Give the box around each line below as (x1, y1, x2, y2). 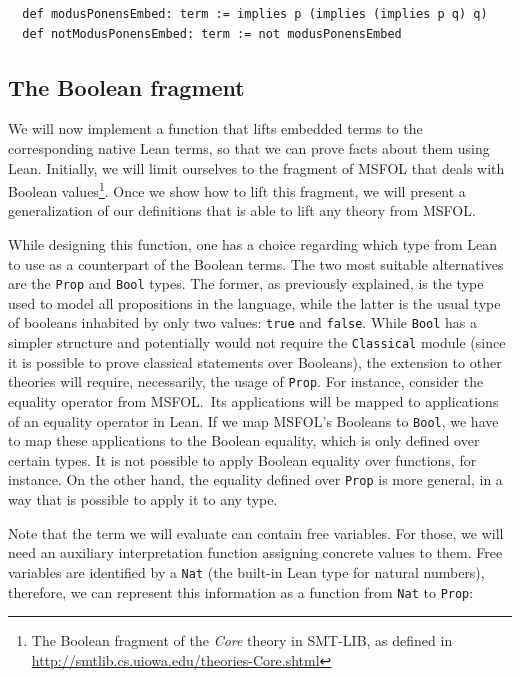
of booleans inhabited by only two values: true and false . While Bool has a (8, 312, 478, 333)
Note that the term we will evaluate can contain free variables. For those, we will (8, 522, 504, 543)
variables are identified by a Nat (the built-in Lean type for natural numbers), (8, 561, 485, 582)
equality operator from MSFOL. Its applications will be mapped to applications (8, 391, 499, 412)
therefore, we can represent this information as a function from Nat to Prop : (8, 581, 474, 602)
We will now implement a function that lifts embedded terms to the (8, 118, 423, 139)
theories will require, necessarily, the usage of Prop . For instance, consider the (8, 371, 484, 392)
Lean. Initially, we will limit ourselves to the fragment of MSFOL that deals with (8, 157, 505, 178)
